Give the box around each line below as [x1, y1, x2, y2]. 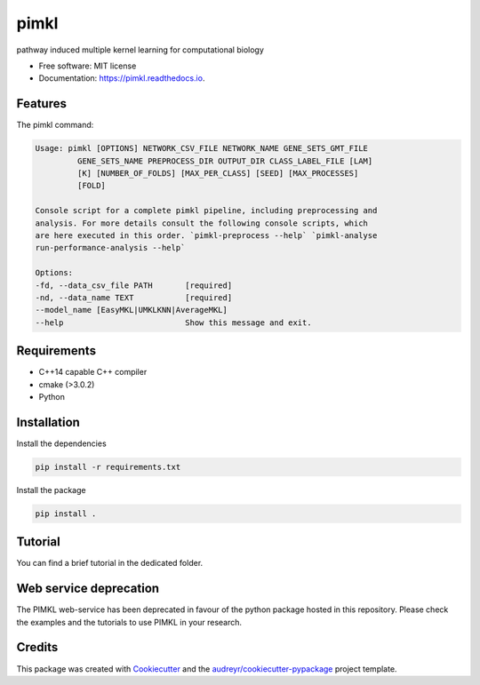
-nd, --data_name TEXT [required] [35, 292, 233, 302]
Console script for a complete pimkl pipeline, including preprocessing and [35, 205, 378, 216]
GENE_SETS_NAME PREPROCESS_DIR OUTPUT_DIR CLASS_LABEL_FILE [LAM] [76, 155, 373, 166]
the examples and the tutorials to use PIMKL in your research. [16, 617, 243, 627]
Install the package [16, 484, 86, 495]
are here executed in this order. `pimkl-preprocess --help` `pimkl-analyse [35, 230, 378, 240]
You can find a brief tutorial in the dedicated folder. [16, 558, 204, 569]
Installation [16, 414, 80, 430]
